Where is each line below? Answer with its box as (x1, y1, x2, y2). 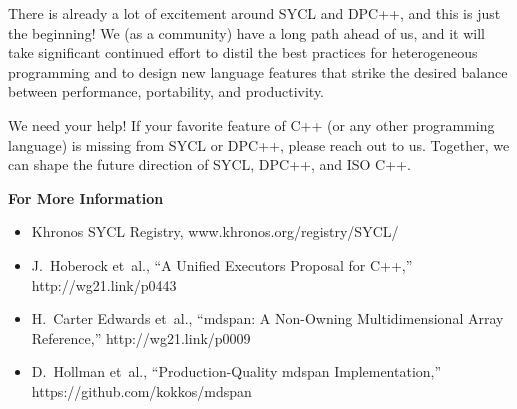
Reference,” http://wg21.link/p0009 (31, 327, 251, 348)
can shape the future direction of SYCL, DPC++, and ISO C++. (8, 154, 411, 175)
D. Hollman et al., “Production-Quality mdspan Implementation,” (31, 361, 442, 382)
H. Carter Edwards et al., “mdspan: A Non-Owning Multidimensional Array (31, 308, 504, 329)
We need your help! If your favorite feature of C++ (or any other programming (8, 114, 495, 135)
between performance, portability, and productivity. (8, 81, 325, 102)
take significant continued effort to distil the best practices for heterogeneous (8, 42, 478, 63)
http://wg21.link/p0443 (31, 274, 177, 295)
